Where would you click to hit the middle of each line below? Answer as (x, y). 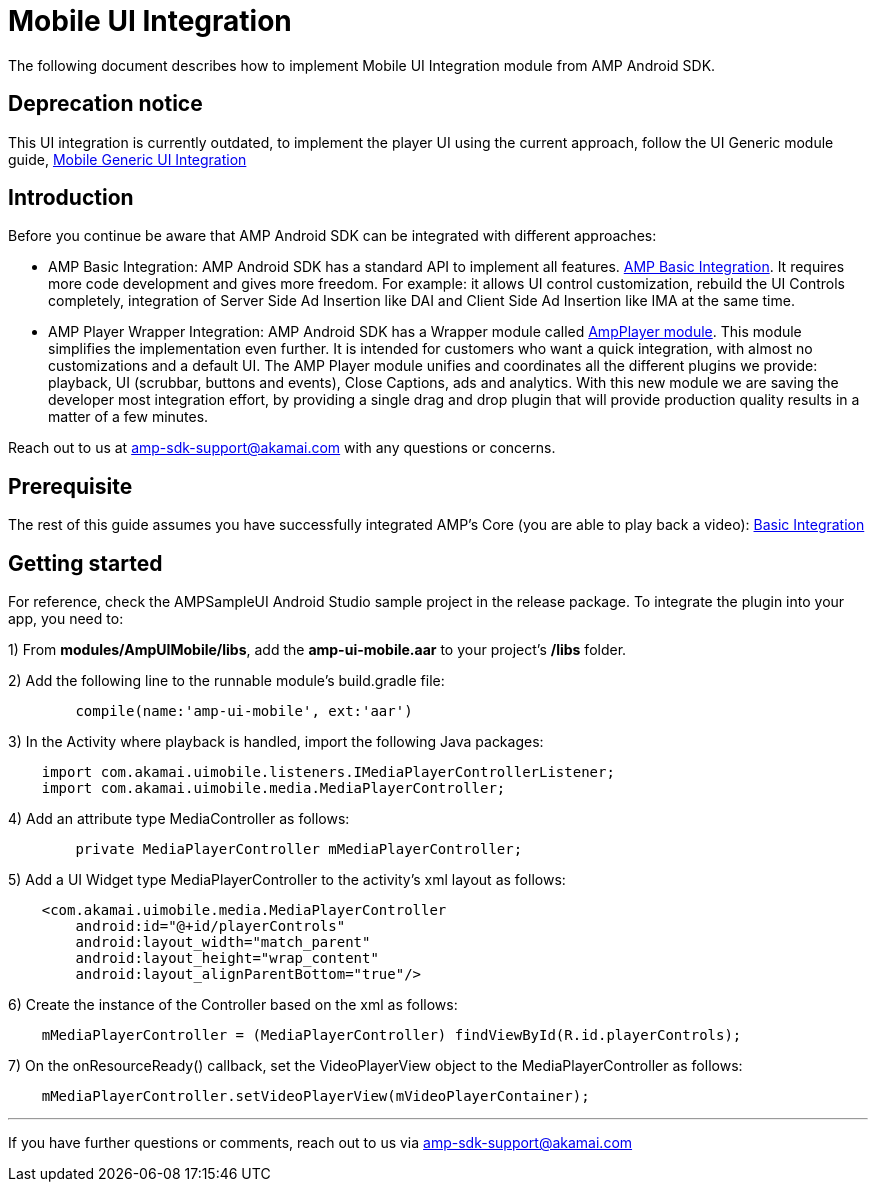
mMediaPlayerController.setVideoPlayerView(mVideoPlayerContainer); (315, 1096)
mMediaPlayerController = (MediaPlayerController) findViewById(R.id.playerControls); (391, 1035)
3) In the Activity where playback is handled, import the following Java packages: (276, 742)
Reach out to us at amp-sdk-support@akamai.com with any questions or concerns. (282, 448)
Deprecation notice (105, 104)
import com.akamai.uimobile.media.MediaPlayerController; (273, 788)
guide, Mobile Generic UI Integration (127, 159)
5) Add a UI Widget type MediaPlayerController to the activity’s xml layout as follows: (287, 880)
